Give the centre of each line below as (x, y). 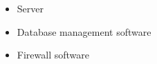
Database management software (84, 31)
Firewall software (53, 55)
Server (30, 8)
